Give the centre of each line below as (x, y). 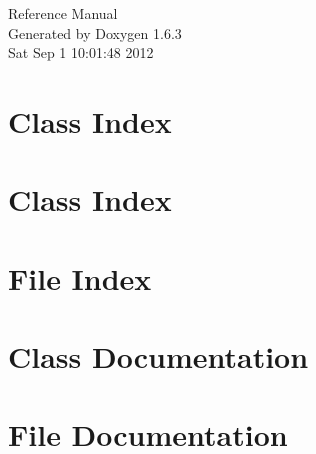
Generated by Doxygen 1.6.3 (95, 32)
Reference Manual (63, 13)
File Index (80, 277)
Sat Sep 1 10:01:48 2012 (81, 52)
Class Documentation (158, 356)
